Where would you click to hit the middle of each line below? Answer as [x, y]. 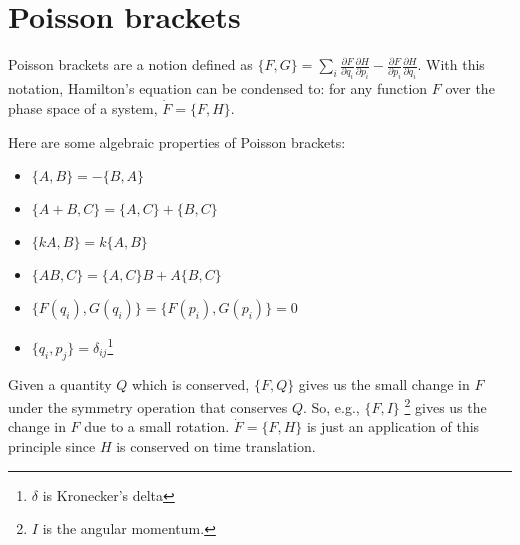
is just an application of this [393, 426]
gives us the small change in [384, 383]
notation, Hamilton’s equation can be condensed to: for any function [218, 88]
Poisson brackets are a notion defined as [130, 64]
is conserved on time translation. [216, 446]
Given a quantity [60, 383]
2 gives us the [445, 405]
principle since [52, 446]
